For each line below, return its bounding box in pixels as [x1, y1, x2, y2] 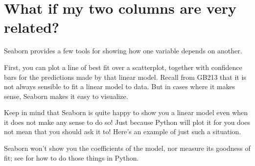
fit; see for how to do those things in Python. [4, 152, 139, 163]
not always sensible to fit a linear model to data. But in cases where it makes [4, 81, 235, 92]
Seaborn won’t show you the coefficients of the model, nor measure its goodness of [4, 143, 251, 153]
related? [4, 17, 59, 37]
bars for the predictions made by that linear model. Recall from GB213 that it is [4, 71, 246, 82]
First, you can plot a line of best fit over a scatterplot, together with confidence [4, 62, 242, 72]
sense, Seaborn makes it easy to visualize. [4, 91, 128, 101]
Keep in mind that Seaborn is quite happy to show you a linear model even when [4, 107, 248, 118]
